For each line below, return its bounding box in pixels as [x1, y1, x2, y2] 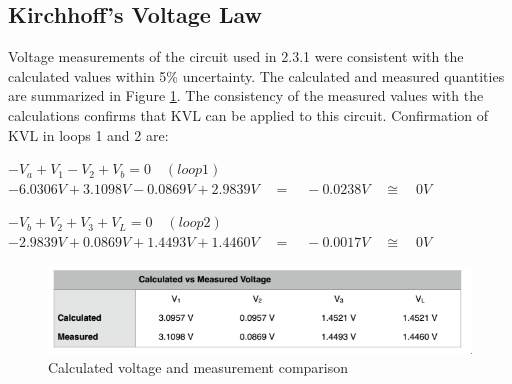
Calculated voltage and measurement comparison [48, 357, 349, 378]
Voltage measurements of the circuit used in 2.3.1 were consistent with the [8, 46, 464, 67]
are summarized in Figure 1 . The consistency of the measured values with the [8, 85, 484, 106]
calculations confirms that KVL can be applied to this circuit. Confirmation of [8, 104, 489, 125]
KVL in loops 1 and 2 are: [8, 124, 169, 145]
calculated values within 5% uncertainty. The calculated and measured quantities [8, 65, 505, 86]
